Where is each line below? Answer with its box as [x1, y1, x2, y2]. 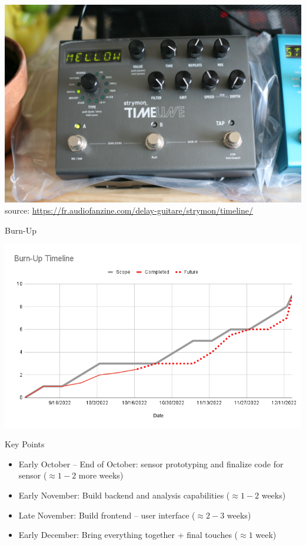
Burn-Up [5, 224, 36, 236]
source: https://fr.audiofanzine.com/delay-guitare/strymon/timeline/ [5, 204, 253, 217]
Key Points [5, 438, 45, 450]
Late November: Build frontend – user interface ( [18, 509, 195, 521]
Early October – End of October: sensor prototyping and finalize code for [18, 457, 284, 470]
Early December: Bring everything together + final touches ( [18, 529, 238, 541]
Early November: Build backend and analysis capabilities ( [18, 488, 230, 501]
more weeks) [78, 469, 124, 481]
